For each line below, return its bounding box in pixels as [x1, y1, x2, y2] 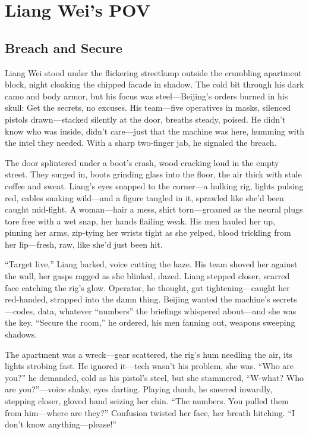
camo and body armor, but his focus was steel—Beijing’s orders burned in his [5, 89, 288, 102]
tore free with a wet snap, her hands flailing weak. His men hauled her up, [5, 214, 275, 227]
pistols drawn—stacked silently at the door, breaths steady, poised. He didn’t [5, 113, 286, 125]
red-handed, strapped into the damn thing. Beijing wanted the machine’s [5, 293, 270, 305]
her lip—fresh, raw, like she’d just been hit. [5, 238, 163, 250]
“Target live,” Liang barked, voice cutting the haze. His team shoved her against [5, 258, 298, 270]
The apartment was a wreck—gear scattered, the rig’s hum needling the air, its [5, 348, 292, 360]
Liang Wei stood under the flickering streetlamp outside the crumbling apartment [5, 66, 302, 79]
